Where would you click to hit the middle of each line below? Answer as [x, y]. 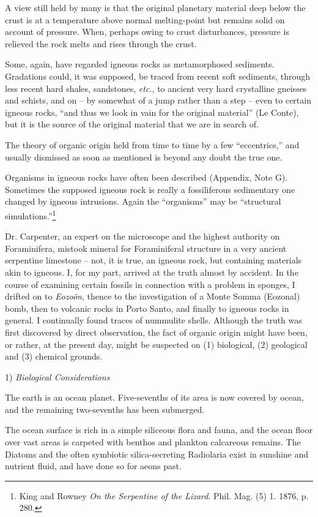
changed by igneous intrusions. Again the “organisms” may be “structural [143, 201]
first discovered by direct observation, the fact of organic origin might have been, [156, 332]
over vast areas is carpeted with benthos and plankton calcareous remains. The [153, 442]
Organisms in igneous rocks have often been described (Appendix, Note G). [146, 177]
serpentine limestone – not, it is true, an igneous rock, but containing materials [153, 260]
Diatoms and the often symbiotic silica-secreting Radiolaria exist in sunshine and [157, 454]
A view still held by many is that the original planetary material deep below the [155, 7]
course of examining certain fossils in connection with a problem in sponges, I [150, 284]
